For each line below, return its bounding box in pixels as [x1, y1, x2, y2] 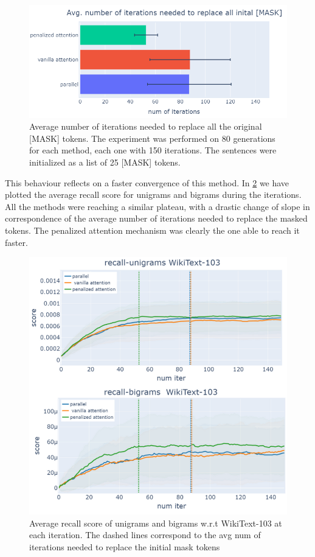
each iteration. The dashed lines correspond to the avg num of [29, 528, 261, 541]
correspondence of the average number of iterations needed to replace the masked [5, 212, 308, 225]
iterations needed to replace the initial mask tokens [29, 540, 220, 553]
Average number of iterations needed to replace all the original [29, 120, 262, 133]
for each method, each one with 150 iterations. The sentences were [29, 144, 277, 156]
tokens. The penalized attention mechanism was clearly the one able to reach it [5, 223, 300, 236]
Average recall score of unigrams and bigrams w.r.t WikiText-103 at [29, 516, 282, 529]
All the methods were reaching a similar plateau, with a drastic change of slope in [5, 200, 310, 212]
